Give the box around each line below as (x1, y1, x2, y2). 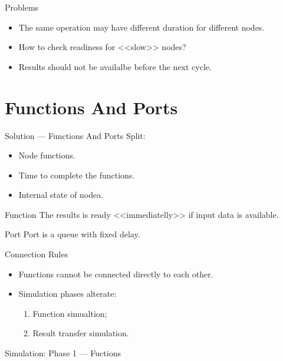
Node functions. (18, 149, 75, 161)
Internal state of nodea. (18, 188, 104, 201)
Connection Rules (5, 248, 68, 260)
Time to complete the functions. (18, 168, 135, 181)
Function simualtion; (32, 307, 107, 319)
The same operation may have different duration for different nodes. (18, 21, 265, 33)
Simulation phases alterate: (18, 287, 117, 300)
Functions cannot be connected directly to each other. (18, 267, 213, 280)
